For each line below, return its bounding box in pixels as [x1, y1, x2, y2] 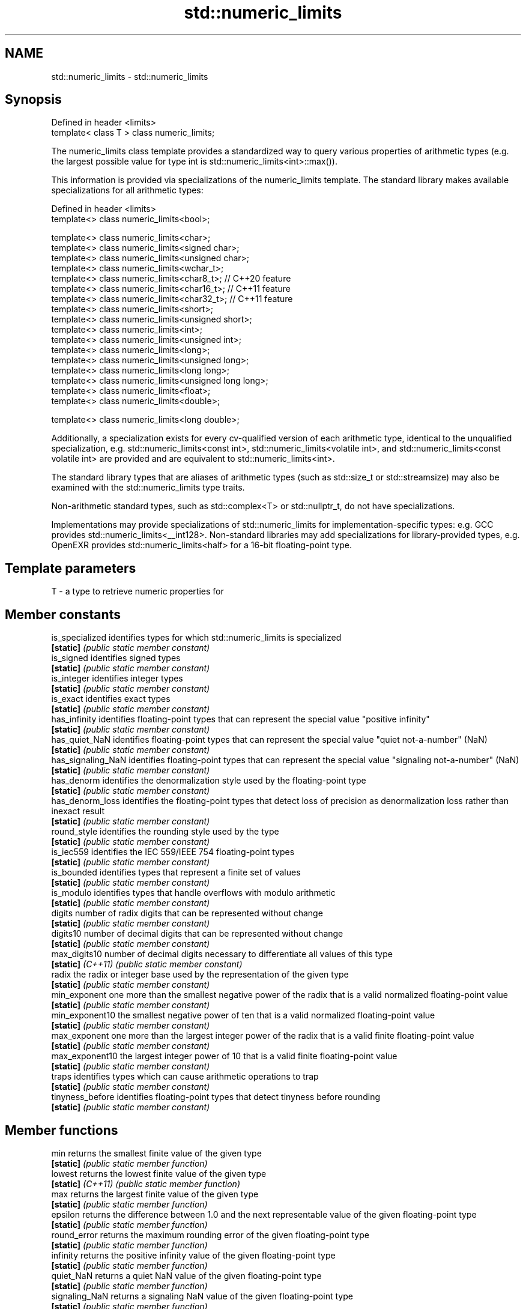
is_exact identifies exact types [51, 694, 171, 704]
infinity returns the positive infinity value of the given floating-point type [51, 1250, 336, 1260]
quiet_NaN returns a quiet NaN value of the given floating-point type [51, 1270, 322, 1281]
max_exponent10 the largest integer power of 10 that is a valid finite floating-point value [51, 1051, 398, 1062]
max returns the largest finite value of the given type [51, 1188, 259, 1199]
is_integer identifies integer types [51, 673, 183, 684]
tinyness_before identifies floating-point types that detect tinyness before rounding [51, 1092, 380, 1102]
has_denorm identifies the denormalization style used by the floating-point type [51, 775, 366, 786]
